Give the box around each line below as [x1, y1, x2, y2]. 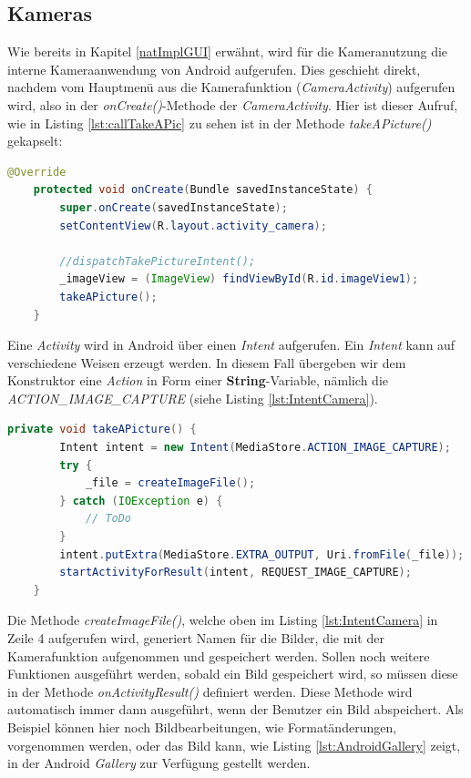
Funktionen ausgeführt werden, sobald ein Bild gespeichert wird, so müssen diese [7, 664, 458, 683]
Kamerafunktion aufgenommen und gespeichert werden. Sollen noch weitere [7, 646, 430, 665]
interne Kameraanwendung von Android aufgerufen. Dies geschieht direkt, [7, 59, 421, 78]
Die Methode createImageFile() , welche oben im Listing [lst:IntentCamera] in [7, 610, 438, 630]
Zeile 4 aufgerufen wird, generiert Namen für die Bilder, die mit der [7, 629, 384, 648]
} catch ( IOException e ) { [59, 494, 223, 507]
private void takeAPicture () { [7, 423, 197, 436]
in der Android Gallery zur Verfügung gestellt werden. [7, 753, 311, 773]
